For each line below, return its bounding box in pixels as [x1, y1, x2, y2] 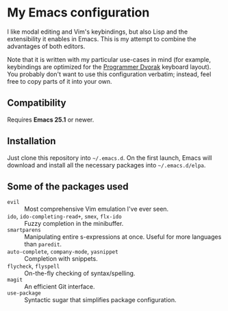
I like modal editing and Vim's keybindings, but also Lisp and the [7, 27, 188, 36]
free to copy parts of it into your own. [7, 77, 112, 85]
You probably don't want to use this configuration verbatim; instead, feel [7, 70, 212, 78]
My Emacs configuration [7, 5, 150, 21]
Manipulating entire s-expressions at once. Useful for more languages [24, 233, 222, 241]
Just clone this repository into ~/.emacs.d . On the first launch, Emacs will [7, 153, 212, 162]
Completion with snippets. [24, 255, 98, 263]
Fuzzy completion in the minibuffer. [24, 220, 124, 228]
